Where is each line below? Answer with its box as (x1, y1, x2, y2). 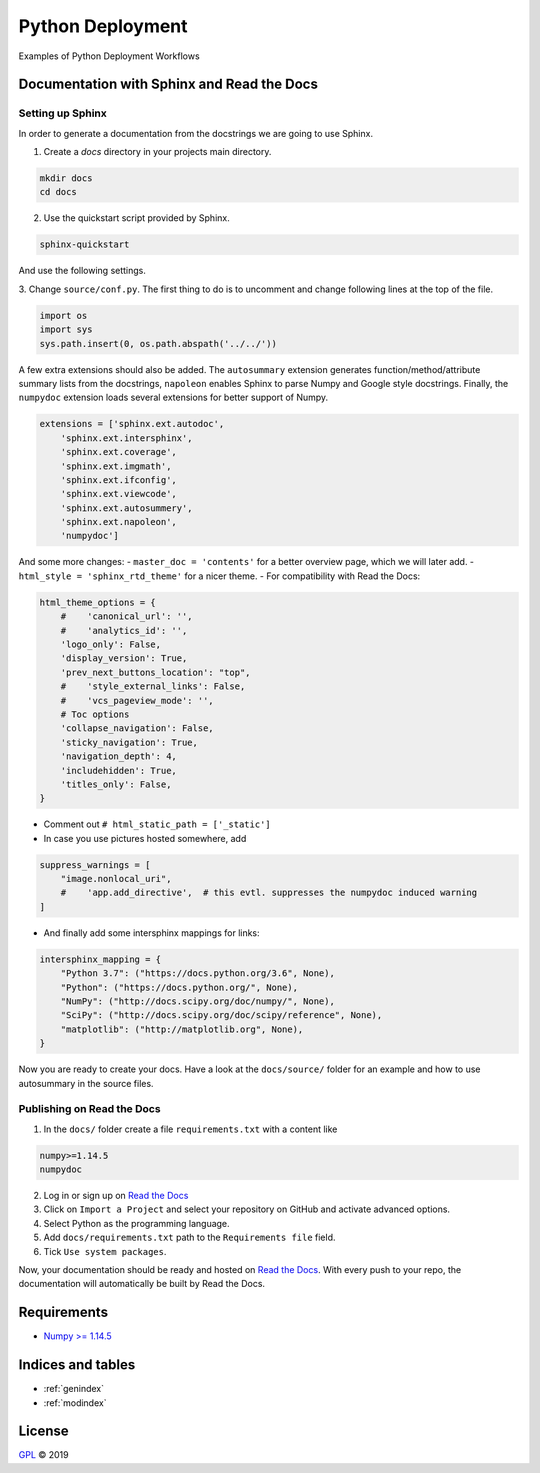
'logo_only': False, (60, 638, 162, 650)
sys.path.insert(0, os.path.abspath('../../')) (39, 338, 277, 349)
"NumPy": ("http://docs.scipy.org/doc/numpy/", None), (60, 995, 335, 1007)
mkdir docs (39, 173, 93, 184)
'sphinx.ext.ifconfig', (60, 474, 177, 485)
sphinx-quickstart (39, 239, 130, 250)
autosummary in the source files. (18, 1077, 154, 1089)
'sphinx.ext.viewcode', (60, 488, 177, 500)
